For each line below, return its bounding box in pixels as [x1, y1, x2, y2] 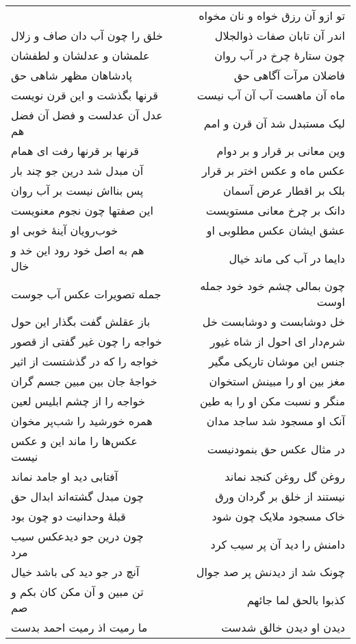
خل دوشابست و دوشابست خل [202, 313, 345, 329]
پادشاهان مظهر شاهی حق [11, 67, 132, 83]
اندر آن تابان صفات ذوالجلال [214, 27, 345, 43]
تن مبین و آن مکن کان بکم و [11, 584, 144, 599]
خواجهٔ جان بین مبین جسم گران [11, 373, 157, 389]
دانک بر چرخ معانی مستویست [205, 202, 345, 218]
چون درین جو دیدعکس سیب [11, 528, 144, 544]
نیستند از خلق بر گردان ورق [215, 488, 345, 504]
